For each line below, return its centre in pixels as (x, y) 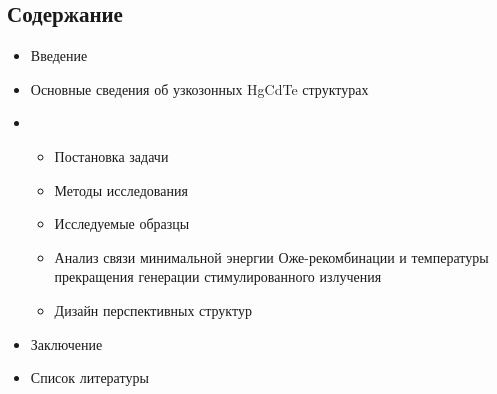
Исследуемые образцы (122, 223)
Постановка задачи (111, 155)
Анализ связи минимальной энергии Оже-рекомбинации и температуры (271, 256)
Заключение (66, 343)
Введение (59, 55)
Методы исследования (121, 189)
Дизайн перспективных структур (153, 309)
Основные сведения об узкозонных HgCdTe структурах (199, 88)
